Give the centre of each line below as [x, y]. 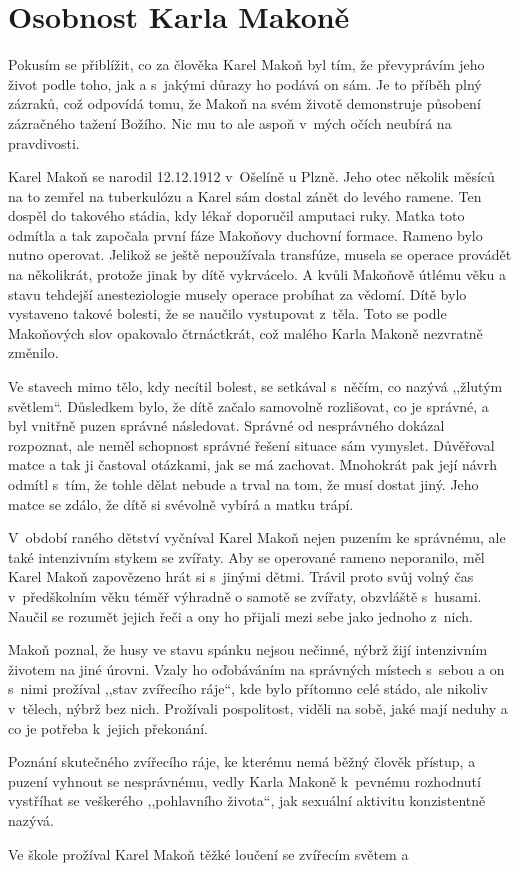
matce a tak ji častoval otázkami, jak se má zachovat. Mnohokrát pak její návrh [253, 464]
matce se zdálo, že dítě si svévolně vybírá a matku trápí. [181, 503]
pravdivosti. [44, 142]
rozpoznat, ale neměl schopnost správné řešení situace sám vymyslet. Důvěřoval [251, 444]
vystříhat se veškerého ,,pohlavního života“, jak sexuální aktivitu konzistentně [247, 800]
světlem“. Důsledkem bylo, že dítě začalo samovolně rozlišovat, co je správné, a [248, 405]
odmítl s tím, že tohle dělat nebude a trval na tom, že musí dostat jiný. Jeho [243, 484]
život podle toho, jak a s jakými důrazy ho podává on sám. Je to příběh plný [245, 83]
